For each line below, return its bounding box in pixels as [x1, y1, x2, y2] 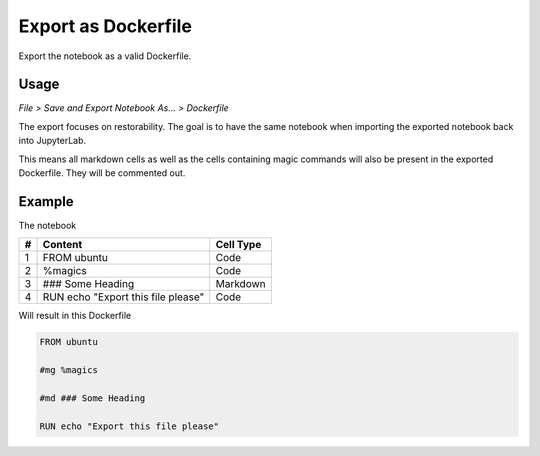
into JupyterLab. [18, 135, 87, 147]
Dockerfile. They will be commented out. [18, 167, 186, 179]
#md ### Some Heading [39, 392, 146, 404]
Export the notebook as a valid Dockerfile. [18, 50, 192, 62]
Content [42, 238, 83, 252]
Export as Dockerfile [18, 15, 192, 37]
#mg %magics [39, 365, 99, 376]
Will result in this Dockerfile [18, 310, 132, 322]
